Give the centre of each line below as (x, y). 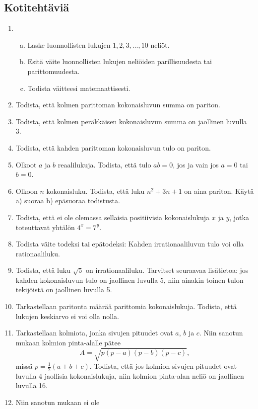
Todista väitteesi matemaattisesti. (79, 88)
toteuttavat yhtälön (45, 227)
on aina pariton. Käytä (219, 191)
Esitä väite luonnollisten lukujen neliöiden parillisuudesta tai (120, 61)
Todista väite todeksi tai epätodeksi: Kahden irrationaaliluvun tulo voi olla (130, 244)
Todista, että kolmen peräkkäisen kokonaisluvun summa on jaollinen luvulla (131, 121)
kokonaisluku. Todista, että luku (96, 191)
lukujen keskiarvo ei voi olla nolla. (67, 316)
